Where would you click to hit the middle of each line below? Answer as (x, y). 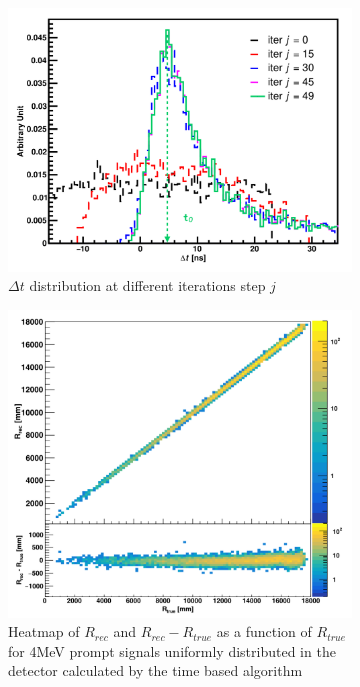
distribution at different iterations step (147, 285)
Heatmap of (44, 631)
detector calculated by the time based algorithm (155, 670)
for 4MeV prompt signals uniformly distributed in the (172, 650)
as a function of (264, 631)
